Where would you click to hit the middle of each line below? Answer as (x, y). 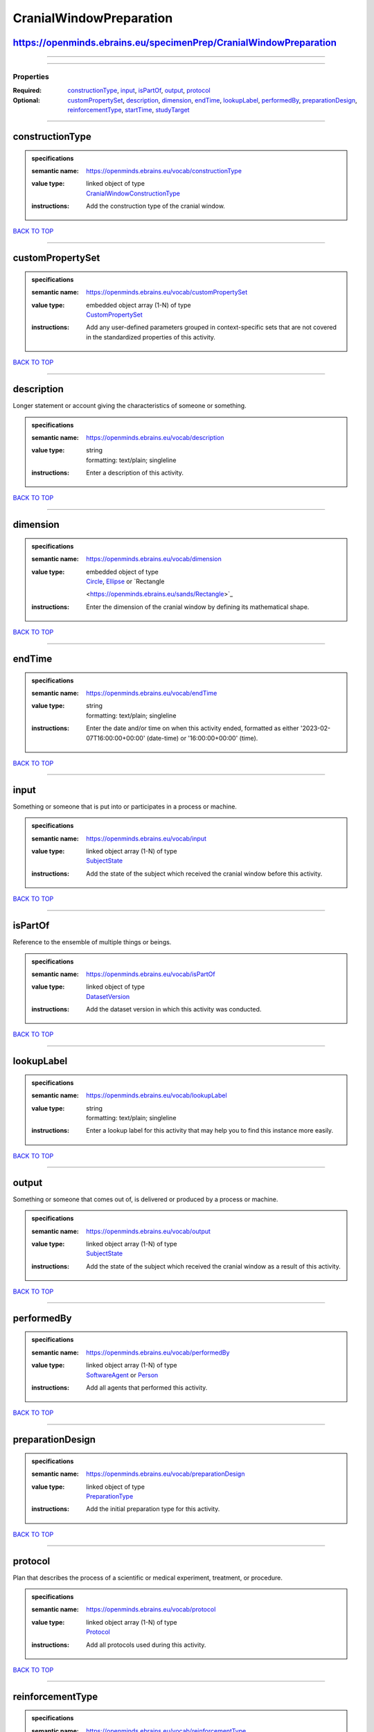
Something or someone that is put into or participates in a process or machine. (125, 806)
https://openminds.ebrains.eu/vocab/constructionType (164, 170)
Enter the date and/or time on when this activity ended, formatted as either (193, 728)
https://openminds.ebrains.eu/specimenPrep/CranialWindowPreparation (175, 43)
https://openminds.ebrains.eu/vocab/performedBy (158, 1352)
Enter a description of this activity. (135, 473)
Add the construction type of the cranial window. (155, 206)
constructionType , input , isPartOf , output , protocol (139, 91)
